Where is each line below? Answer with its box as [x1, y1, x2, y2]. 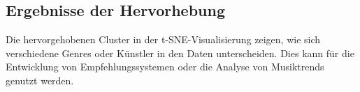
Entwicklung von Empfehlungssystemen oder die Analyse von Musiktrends [6, 59, 324, 74]
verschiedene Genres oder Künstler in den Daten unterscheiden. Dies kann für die [6, 45, 354, 60]
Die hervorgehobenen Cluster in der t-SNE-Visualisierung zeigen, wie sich [6, 32, 321, 47]
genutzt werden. [6, 72, 74, 87]
